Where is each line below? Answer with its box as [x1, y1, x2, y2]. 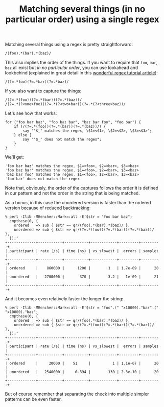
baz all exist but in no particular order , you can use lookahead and [5, 65, 138, 71]
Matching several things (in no [19, 3, 145, 15]
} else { [14, 133, 32, 138]
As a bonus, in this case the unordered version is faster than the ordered [5, 200, 151, 206]
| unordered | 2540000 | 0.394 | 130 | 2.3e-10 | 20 [5, 370, 159, 375]
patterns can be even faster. [5, 396, 62, 402]
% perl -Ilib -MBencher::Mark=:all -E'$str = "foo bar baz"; [5, 215, 133, 219]
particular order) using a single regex [5, 14, 160, 25]
